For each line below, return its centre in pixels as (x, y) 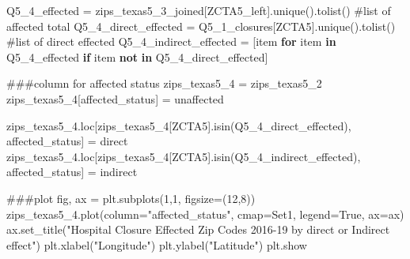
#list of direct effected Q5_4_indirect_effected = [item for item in (171, 41)
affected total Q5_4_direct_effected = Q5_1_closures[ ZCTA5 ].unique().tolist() (201, 26)
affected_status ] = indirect (72, 172)
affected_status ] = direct (67, 141)
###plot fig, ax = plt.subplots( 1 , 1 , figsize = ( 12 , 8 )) (131, 198)
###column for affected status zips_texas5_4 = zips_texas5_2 (164, 83)
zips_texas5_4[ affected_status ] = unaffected (115, 98)
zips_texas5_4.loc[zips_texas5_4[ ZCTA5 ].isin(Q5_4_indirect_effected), (184, 156)
